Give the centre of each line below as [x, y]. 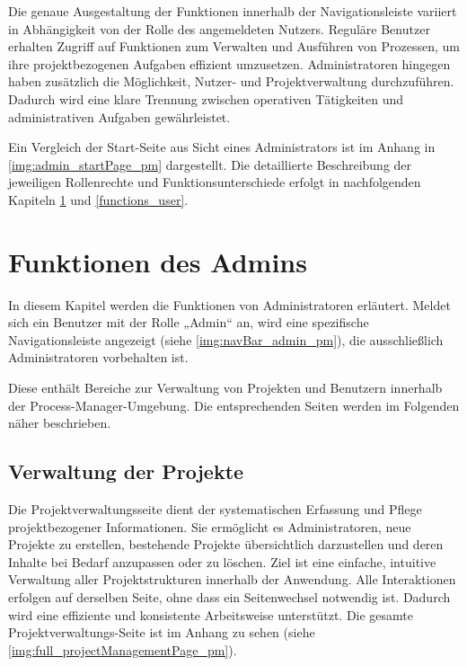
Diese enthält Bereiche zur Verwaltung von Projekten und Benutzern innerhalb [225, 388]
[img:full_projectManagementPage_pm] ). [123, 649]
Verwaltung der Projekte [126, 471]
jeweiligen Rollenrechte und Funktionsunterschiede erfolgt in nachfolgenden [215, 182]
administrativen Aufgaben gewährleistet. [119, 116]
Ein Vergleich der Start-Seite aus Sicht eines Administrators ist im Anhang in [222, 147]
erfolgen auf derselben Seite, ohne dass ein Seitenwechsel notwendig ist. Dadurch [229, 596]
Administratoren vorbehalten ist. [98, 357]
